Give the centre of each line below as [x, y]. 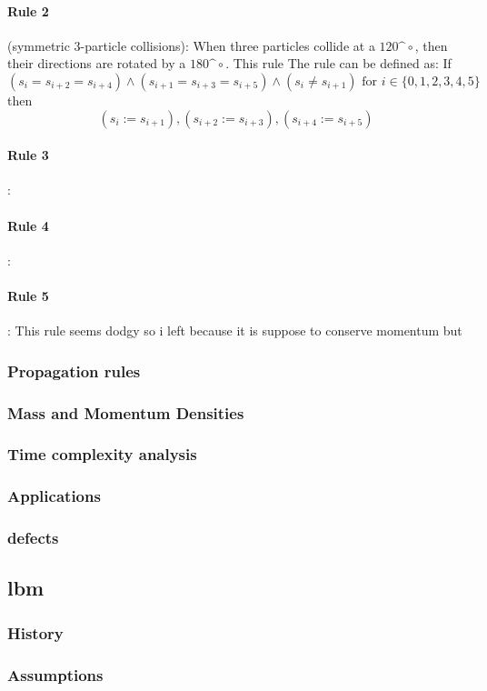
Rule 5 [28, 295]
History [35, 632]
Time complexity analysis [102, 454]
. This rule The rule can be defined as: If [338, 63]
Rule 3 [28, 155]
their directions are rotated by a [97, 63]
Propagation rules [74, 371]
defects [33, 538]
